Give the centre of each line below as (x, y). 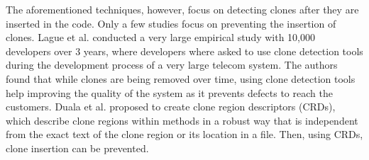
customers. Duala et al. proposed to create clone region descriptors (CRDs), (171, 107)
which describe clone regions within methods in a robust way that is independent (182, 120)
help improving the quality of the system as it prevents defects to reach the (169, 92)
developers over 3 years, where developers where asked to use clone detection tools (184, 51)
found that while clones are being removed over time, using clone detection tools (181, 78)
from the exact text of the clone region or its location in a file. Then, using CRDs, (184, 134)
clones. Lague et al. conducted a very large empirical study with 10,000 (161, 37)
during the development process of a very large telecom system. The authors (172, 65)
